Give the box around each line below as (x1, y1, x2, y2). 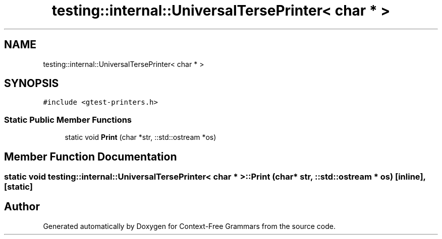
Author (4, 200, 40, 213)
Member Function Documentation (4, 150, 177, 163)
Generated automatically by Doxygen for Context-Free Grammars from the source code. (43, 221, 336, 230)
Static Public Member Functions (4, 114, 132, 125)
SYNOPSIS (4, 77, 59, 90)
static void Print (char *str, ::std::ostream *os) (65, 133, 216, 142)
